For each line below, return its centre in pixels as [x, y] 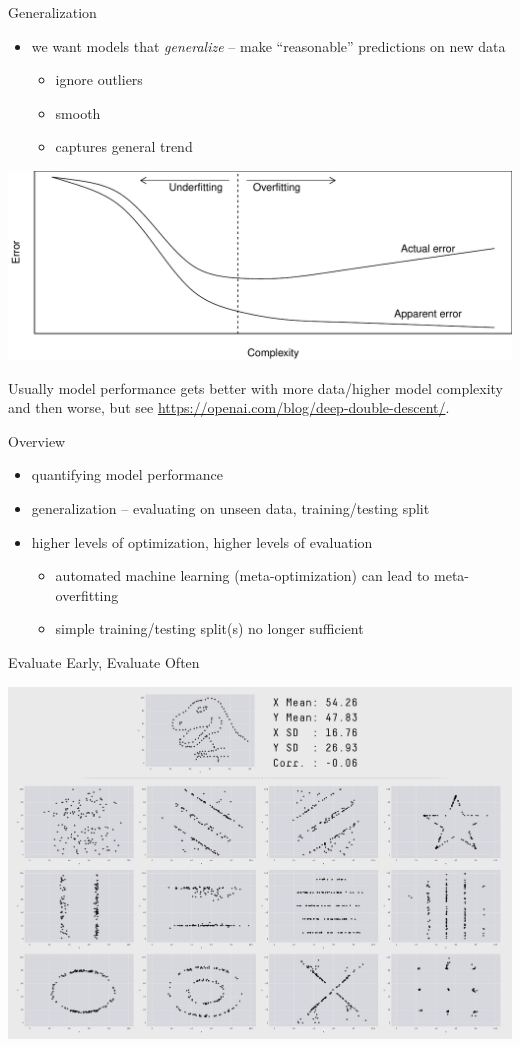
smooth [78, 112]
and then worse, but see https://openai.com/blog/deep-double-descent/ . [229, 407]
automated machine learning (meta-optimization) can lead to [242, 575]
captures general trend [124, 146]
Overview [37, 440]
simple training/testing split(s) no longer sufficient [209, 628]
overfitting [87, 594]
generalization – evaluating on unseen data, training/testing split [230, 507]
